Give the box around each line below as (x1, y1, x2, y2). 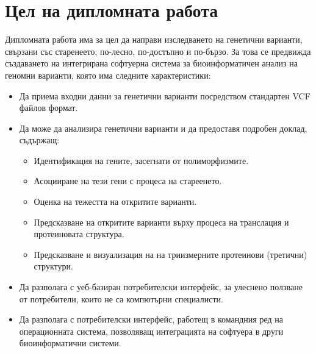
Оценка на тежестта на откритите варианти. (34, 195, 197, 208)
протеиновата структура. (34, 227, 124, 240)
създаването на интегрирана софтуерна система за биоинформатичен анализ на (5, 57, 298, 70)
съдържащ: (19, 134, 60, 146)
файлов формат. (19, 101, 78, 114)
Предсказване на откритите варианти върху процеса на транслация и (34, 215, 289, 228)
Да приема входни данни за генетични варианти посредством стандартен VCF (19, 89, 311, 102)
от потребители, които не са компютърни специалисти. (19, 292, 223, 305)
